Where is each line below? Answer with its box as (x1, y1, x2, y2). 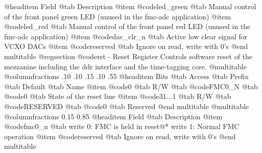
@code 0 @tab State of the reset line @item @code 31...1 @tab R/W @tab (4, 91, 231, 101)
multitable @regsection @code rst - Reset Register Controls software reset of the (4, 50, 253, 61)
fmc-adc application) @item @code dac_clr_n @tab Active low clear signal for (4, 31, 248, 41)
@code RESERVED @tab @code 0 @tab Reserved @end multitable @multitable (4, 100, 249, 111)
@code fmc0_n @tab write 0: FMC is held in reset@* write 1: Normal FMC (4, 121, 240, 132)
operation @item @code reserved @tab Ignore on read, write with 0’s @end (4, 131, 236, 141)
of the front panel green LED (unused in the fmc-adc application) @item (4, 11, 231, 21)
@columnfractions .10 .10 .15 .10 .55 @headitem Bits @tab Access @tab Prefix (4, 71, 249, 82)
